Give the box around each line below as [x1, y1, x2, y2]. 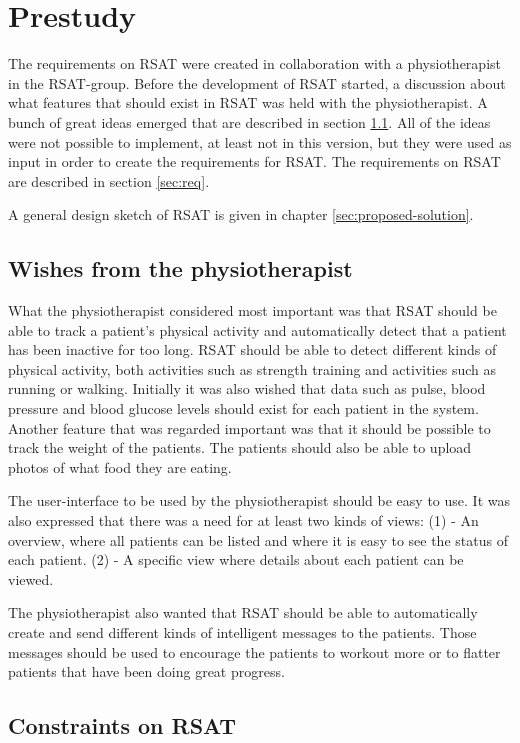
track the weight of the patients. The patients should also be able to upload [8, 437, 472, 458]
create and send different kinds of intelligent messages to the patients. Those [8, 621, 477, 642]
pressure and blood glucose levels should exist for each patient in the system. [8, 398, 479, 419]
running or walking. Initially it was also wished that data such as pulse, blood [8, 378, 486, 399]
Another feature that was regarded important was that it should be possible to [8, 417, 491, 438]
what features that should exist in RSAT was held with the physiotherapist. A [8, 92, 488, 113]
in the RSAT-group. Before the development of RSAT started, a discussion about [8, 72, 506, 93]
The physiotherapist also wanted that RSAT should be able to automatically [8, 602, 478, 623]
